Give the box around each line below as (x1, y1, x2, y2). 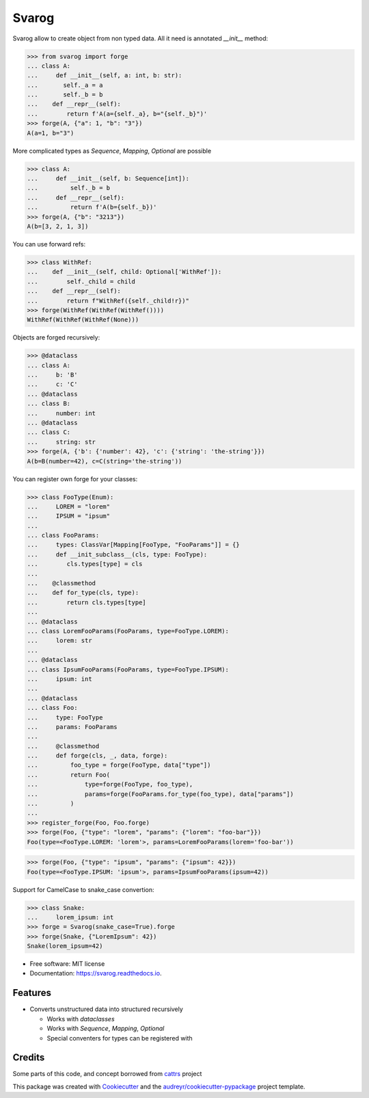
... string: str (27, 438, 96, 446)
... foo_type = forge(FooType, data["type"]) (27, 761, 211, 769)
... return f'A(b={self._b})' (27, 203, 157, 212)
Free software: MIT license (29, 960, 105, 968)
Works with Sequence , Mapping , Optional (46, 1024, 165, 1033)
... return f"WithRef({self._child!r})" (27, 296, 189, 305)
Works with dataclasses (46, 1014, 115, 1023)
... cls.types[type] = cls (27, 560, 143, 568)
